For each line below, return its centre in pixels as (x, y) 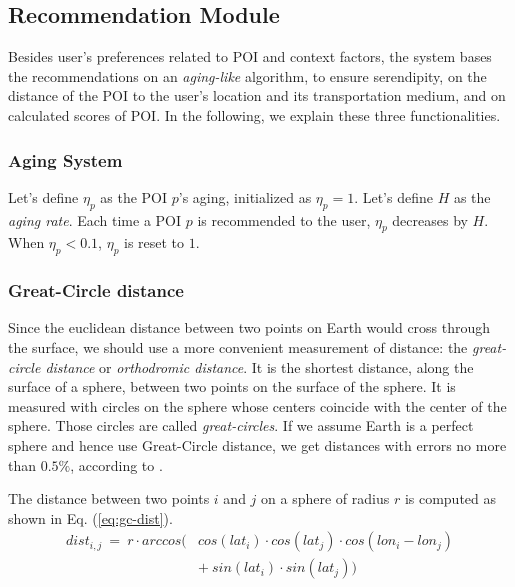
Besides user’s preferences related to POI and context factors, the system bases (250, 56)
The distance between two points (109, 498)
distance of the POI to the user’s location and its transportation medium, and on (257, 95)
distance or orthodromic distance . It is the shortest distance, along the (259, 366)
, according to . (116, 464)
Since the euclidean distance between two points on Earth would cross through (249, 327)
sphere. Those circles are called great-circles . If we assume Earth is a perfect (241, 425)
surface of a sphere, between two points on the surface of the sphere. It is (232, 386)
